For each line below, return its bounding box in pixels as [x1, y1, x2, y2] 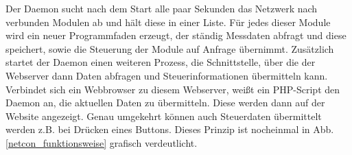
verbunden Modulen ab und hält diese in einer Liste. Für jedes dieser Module [5, 14, 331, 29]
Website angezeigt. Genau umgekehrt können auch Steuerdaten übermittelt [5, 108, 322, 123]
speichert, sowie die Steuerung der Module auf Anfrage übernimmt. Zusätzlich [5, 41, 334, 56]
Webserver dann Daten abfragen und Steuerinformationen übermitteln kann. [5, 68, 328, 82]
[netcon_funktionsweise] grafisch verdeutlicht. [5, 135, 198, 150]
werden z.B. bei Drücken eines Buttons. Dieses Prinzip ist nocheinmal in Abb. [5, 122, 334, 136]
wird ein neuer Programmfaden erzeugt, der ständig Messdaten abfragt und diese [5, 28, 347, 43]
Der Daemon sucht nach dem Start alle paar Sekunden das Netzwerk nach [5, 1, 318, 15]
